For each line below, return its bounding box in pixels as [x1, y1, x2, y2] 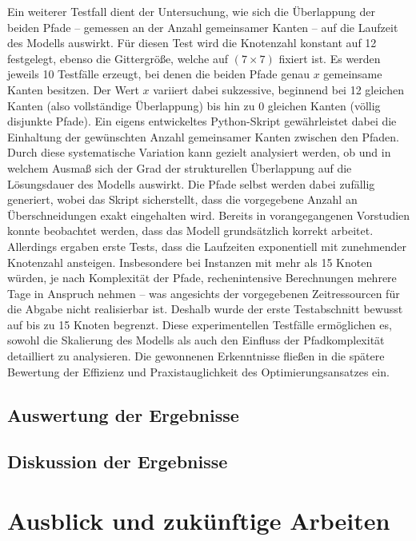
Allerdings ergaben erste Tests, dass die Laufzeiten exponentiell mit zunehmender [7, 237, 406, 254]
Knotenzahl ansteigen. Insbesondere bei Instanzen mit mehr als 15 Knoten [7, 253, 373, 270]
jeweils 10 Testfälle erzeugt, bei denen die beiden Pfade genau [7, 66, 310, 82]
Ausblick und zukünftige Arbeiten [7, 504, 390, 536]
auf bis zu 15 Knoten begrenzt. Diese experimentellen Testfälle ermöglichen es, [7, 316, 392, 332]
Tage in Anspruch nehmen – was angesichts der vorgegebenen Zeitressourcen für [7, 284, 400, 301]
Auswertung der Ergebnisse [7, 402, 239, 427]
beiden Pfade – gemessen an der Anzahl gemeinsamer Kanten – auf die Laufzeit [7, 18, 398, 35]
